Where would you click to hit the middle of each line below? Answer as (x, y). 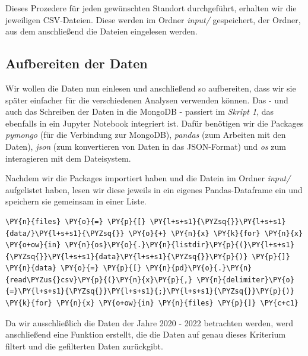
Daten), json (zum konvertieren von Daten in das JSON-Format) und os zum (146, 146)
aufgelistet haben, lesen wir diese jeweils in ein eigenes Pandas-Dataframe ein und (154, 189)
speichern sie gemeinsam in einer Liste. (76, 201)
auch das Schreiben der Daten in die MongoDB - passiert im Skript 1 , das (139, 111)
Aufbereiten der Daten (77, 63)
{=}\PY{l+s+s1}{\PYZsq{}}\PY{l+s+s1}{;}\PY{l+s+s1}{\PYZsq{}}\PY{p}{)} (150, 292)
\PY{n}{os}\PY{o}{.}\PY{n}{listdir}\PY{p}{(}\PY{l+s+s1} (180, 245)
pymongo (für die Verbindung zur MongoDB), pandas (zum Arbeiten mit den (146, 135)
